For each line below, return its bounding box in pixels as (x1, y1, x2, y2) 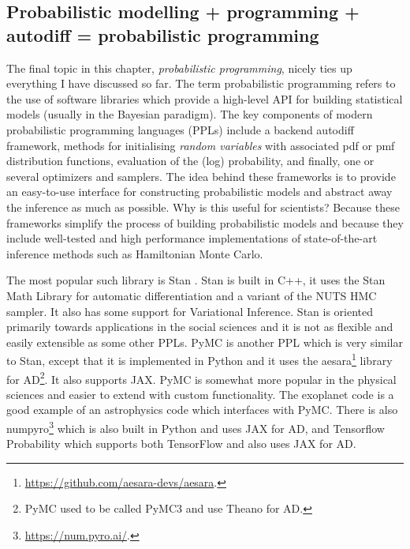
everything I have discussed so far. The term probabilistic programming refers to (6, 75, 396, 92)
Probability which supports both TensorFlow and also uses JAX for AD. (6, 435, 356, 452)
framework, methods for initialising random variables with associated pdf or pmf (6, 137, 395, 153)
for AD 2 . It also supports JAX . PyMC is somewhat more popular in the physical (6, 368, 397, 387)
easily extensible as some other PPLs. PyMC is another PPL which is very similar (6, 333, 404, 350)
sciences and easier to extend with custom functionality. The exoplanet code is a (6, 385, 394, 402)
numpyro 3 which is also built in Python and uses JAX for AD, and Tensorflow (6, 417, 385, 436)
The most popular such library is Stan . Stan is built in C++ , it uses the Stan (6, 272, 386, 288)
